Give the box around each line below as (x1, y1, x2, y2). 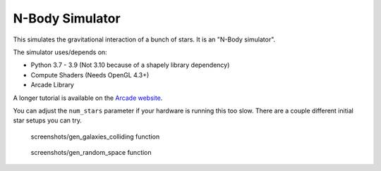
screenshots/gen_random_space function (30, 148, 152, 157)
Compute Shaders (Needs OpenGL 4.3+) (30, 70, 150, 79)
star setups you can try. (13, 116, 83, 125)
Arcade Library (30, 81, 74, 89)
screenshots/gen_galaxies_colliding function (30, 132, 160, 141)
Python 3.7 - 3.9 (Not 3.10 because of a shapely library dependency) (30, 61, 230, 70)
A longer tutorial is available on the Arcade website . (13, 94, 163, 102)
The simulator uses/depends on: (13, 48, 107, 56)
